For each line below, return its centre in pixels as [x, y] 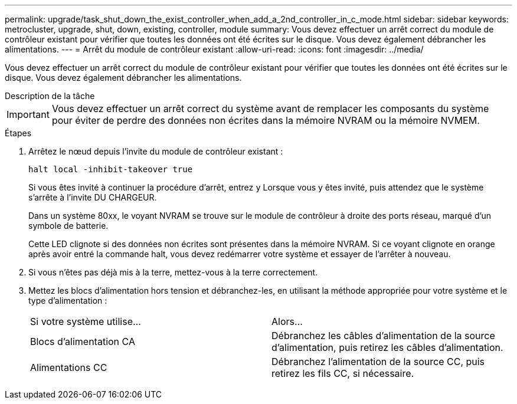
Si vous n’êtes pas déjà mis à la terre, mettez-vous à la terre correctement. [173, 272]
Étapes [18, 133]
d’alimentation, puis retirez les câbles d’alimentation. [387, 347]
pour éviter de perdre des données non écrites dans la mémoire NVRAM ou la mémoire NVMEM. [266, 120]
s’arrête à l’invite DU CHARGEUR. [93, 197]
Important [28, 114]
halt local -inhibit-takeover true [111, 169]
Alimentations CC [69, 367]
